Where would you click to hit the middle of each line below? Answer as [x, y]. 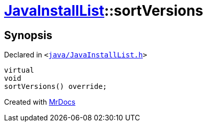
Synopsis [28, 35]
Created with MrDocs [40, 102]
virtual [19, 70]
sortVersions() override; [56, 87]
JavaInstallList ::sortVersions [104, 11]
